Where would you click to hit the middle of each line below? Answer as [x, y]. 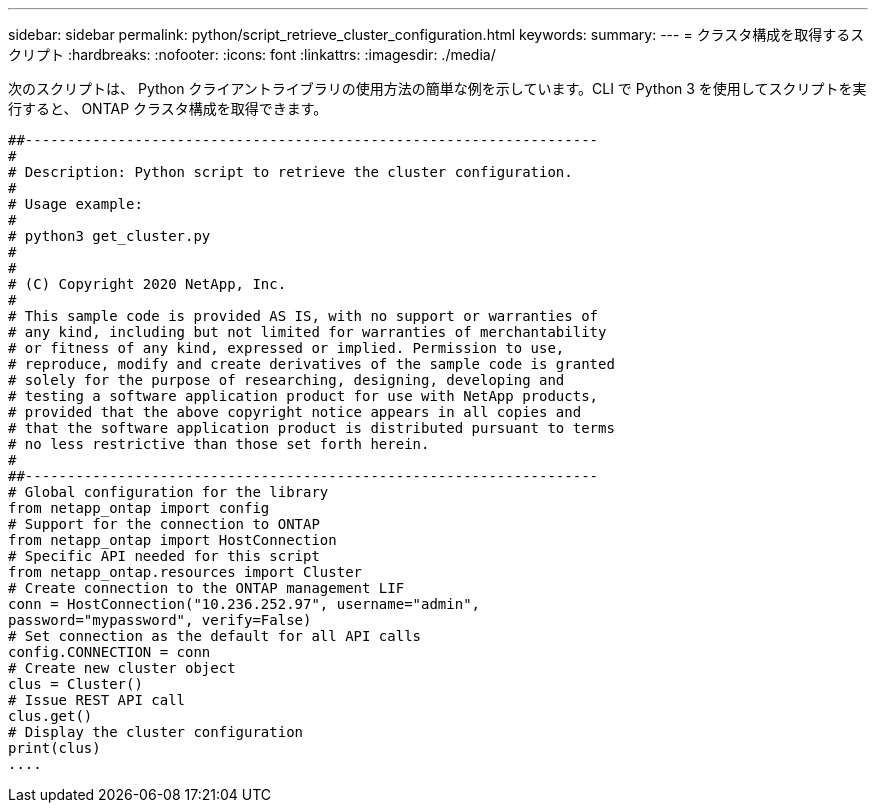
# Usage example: [75, 204]
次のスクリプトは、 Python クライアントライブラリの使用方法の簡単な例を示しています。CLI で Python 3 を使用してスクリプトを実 [437, 88]
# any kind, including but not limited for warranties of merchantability [307, 332]
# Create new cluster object [122, 668]
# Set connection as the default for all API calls [215, 636]
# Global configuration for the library [168, 492]
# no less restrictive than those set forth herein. [219, 444]
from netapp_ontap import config [139, 508]
